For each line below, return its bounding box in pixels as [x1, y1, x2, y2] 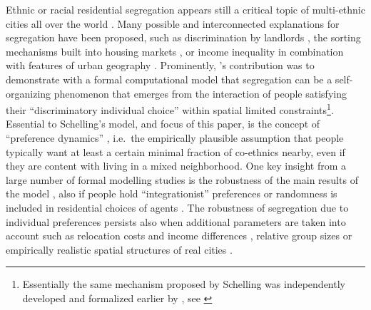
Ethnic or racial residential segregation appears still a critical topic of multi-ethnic [6, 2, 365, 16]
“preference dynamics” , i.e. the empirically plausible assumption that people [6, 130, 344, 145]
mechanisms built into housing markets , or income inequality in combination [6, 43, 344, 58]
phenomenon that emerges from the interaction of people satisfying [54, 86, 347, 100]
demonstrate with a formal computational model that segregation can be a [6, 71, 332, 86]
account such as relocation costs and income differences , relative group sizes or [6, 228, 352, 243]
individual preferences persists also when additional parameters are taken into [6, 214, 346, 229]
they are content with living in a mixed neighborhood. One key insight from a [6, 158, 347, 173]
